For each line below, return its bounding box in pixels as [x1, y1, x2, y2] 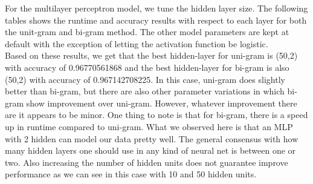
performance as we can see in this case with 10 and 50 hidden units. [5, 168, 257, 180]
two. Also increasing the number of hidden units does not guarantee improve [5, 156, 288, 168]
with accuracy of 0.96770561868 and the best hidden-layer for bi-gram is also [5, 61, 289, 73]
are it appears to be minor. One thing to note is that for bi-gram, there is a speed [5, 108, 308, 121]
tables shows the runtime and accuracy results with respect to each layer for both [5, 13, 307, 26]
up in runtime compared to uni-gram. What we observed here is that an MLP [5, 120, 293, 133]
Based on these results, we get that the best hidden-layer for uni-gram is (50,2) [5, 49, 298, 62]
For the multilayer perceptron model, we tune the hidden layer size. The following [5, 2, 308, 14]
